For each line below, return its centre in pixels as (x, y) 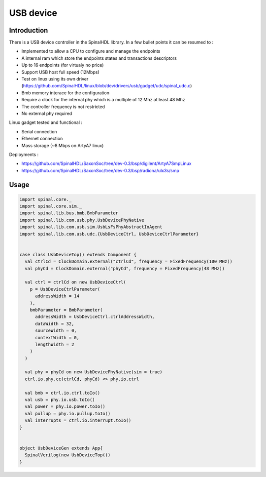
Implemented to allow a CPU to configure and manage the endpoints (91, 51)
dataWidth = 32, (55, 324)
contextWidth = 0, (57, 338)
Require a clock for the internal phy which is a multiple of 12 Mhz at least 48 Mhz (103, 100)
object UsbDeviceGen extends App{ (61, 448)
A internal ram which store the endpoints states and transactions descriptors (99, 58)
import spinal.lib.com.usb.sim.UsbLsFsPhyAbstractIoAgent (91, 227)
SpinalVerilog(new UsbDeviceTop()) (68, 455)
